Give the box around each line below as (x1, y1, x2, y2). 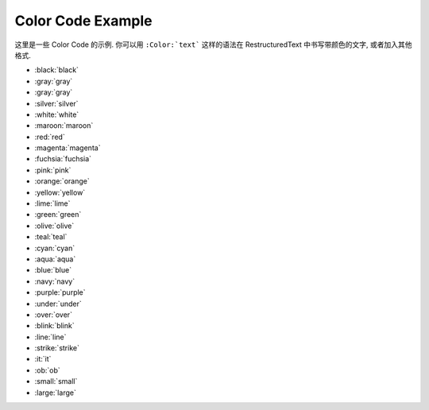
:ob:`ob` (34, 366, 61, 375)
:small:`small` (34, 377, 78, 386)
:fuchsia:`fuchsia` (34, 154, 91, 164)
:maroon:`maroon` (34, 121, 94, 130)
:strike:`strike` (34, 343, 79, 353)
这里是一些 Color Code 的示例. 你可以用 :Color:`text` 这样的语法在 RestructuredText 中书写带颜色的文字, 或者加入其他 (14, 40, 412, 49)
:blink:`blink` (34, 321, 75, 331)
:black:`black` (34, 65, 79, 75)
